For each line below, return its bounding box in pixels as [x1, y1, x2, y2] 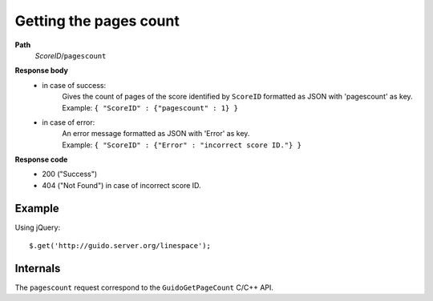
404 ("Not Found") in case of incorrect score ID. [42, 180, 201, 190]
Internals [14, 261, 61, 275]
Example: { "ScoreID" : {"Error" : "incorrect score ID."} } [62, 140, 302, 150]
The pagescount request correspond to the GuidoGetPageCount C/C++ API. [14, 283, 274, 292]
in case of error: [42, 117, 95, 127]
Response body [14, 66, 68, 75]
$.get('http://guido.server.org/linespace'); [29, 241, 212, 251]
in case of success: [42, 80, 107, 90]
